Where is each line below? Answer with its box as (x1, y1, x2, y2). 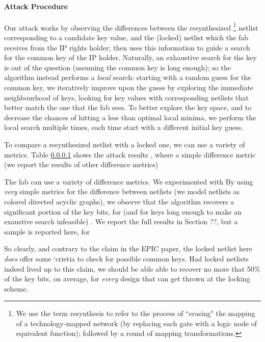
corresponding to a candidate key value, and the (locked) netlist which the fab (4, 32, 248, 43)
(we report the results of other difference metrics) (4, 159, 158, 170)
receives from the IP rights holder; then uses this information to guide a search (4, 42, 250, 52)
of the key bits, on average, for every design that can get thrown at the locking (4, 273, 250, 284)
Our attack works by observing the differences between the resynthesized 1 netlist (4, 20, 258, 33)
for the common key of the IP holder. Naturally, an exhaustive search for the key (4, 52, 257, 63)
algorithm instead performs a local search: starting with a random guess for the (4, 72, 251, 83)
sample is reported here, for (4, 226, 90, 236)
